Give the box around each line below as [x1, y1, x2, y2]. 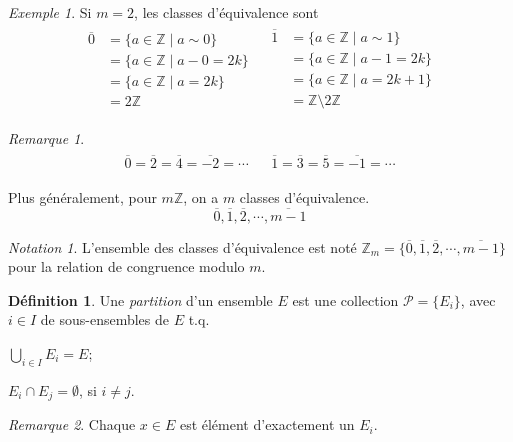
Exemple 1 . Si [8, 2, 92, 22]
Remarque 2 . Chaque [8, 414, 136, 435]
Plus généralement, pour [8, 186, 157, 207]
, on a [183, 186, 219, 207]
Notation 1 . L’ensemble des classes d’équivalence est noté [8, 236, 357, 257]
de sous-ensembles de [40, 309, 169, 330]
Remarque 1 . [8, 127, 85, 148]
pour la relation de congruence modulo [8, 256, 245, 277]
